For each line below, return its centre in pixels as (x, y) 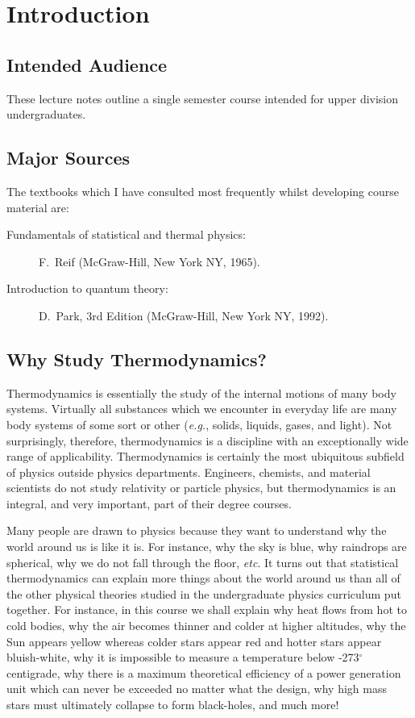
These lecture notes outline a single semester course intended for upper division (203, 98)
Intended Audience (87, 64)
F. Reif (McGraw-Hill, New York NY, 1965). (149, 261)
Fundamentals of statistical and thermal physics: (126, 234)
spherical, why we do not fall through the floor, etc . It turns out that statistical (203, 562)
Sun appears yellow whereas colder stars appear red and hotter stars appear (194, 641)
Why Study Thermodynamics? (137, 359)
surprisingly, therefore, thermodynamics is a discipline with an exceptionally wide (207, 440)
